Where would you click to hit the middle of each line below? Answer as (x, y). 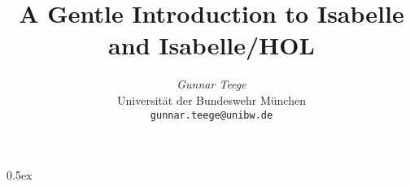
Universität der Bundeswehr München (212, 99)
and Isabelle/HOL (212, 45)
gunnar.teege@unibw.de (212, 115)
